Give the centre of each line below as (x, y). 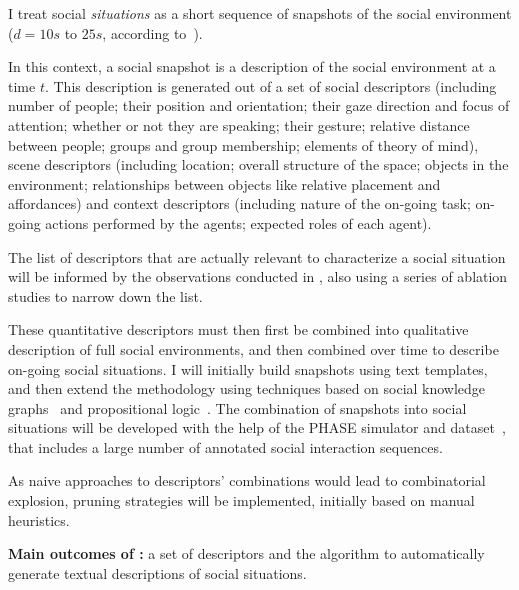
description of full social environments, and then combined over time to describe (253, 348)
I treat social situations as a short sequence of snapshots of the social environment (260, 13)
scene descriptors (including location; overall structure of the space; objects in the (258, 164)
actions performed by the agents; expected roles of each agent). (238, 222)
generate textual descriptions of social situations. (157, 572)
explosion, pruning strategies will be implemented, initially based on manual (241, 500)
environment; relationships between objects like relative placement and (224, 183)
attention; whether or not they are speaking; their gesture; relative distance (239, 124)
